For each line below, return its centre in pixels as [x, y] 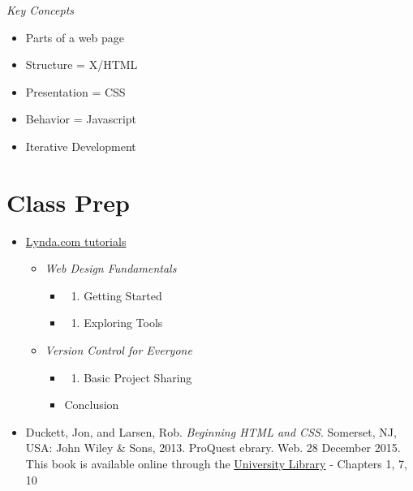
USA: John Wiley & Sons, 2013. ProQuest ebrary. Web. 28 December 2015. [213, 448]
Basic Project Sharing [138, 377]
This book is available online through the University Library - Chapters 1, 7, [216, 464]
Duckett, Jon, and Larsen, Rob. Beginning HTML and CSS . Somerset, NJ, [211, 431]
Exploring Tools [123, 323]
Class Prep [68, 202]
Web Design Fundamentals [111, 268]
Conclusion [92, 405]
